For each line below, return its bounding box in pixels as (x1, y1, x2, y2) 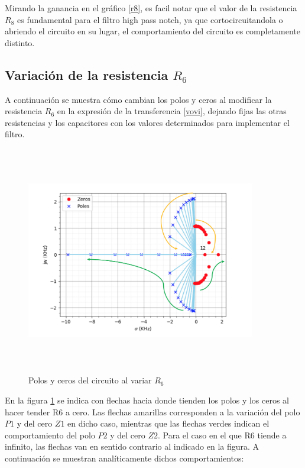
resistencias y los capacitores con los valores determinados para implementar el (5, 116, 290, 128)
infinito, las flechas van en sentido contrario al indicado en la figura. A (5, 440, 259, 453)
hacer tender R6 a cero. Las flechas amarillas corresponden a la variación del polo (5, 405, 300, 418)
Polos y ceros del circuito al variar (28, 374, 152, 386)
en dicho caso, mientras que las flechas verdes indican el (67, 417, 270, 430)
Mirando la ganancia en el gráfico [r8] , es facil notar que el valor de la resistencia (5, 2, 297, 14)
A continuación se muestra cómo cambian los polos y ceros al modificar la (5, 93, 272, 105)
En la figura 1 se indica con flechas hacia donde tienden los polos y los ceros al (5, 394, 289, 406)
